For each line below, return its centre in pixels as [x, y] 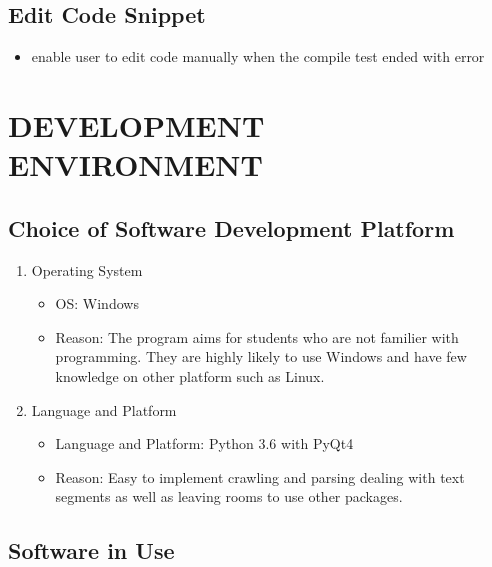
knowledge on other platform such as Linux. [190, 375]
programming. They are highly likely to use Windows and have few [261, 356]
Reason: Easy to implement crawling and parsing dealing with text [260, 476]
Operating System [87, 269]
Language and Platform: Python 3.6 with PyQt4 [204, 443]
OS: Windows [97, 303]
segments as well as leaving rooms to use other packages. [229, 496]
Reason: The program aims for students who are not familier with [257, 336]
